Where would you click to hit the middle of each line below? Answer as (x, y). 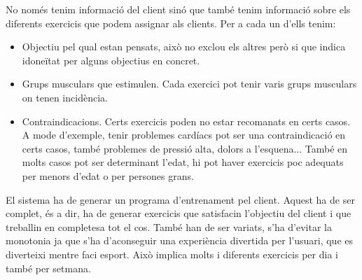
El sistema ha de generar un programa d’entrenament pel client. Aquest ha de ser (180, 199)
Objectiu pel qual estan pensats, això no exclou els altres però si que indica (184, 47)
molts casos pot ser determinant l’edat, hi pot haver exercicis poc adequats (183, 162)
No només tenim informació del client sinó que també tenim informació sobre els (178, 9)
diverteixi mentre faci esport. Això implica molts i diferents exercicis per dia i (172, 254)
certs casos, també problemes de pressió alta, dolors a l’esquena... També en (185, 148)
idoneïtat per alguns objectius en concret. (111, 60)
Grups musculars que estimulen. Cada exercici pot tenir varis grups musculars (189, 84)
